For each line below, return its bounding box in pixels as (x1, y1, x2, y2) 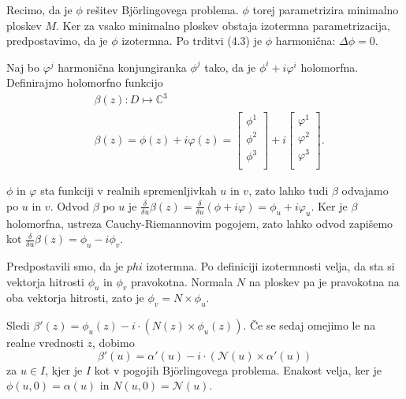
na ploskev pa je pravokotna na (248, 273, 400, 289)
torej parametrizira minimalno (252, 2, 399, 17)
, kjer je (45, 361, 83, 378)
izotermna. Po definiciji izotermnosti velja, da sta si (146, 257, 395, 274)
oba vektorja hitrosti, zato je (6, 289, 144, 306)
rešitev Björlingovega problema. (86, 2, 239, 17)
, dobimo (91, 334, 135, 351)
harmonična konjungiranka (58, 58, 187, 75)
